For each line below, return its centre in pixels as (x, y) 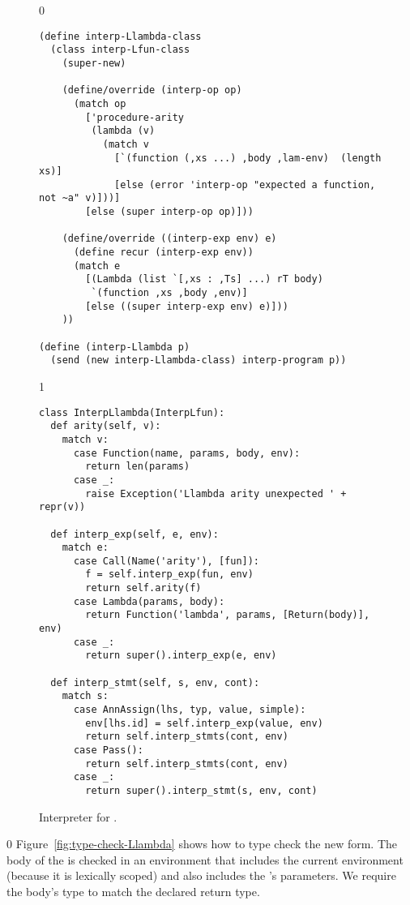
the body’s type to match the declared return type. (133, 891)
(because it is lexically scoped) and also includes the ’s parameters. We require (201, 875)
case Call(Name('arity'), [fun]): (167, 561)
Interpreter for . (78, 816)
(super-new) (94, 63)
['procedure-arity (135, 117)
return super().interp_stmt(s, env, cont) (201, 790)
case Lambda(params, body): (149, 601)
